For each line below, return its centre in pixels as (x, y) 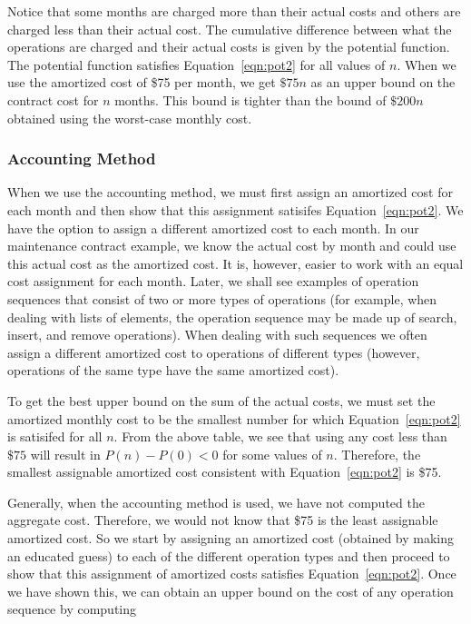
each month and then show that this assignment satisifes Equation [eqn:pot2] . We (235, 209)
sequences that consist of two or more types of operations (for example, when (222, 298)
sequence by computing (72, 609)
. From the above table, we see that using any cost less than (280, 436)
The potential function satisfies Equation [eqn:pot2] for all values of (196, 64)
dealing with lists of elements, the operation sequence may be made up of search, (232, 317)
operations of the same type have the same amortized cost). (173, 370)
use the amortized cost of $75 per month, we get (142, 82)
